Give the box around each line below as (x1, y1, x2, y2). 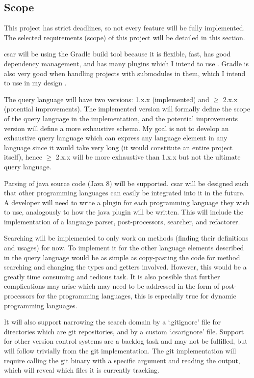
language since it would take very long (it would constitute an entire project (4, 142, 233, 152)
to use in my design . (4, 78, 67, 88)
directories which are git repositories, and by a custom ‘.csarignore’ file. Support (4, 326, 244, 336)
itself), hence (4, 152, 42, 162)
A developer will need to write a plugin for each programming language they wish (4, 197, 250, 207)
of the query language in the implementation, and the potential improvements (4, 113, 238, 123)
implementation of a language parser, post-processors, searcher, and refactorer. (4, 216, 240, 226)
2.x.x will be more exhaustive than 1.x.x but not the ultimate (55, 152, 241, 162)
